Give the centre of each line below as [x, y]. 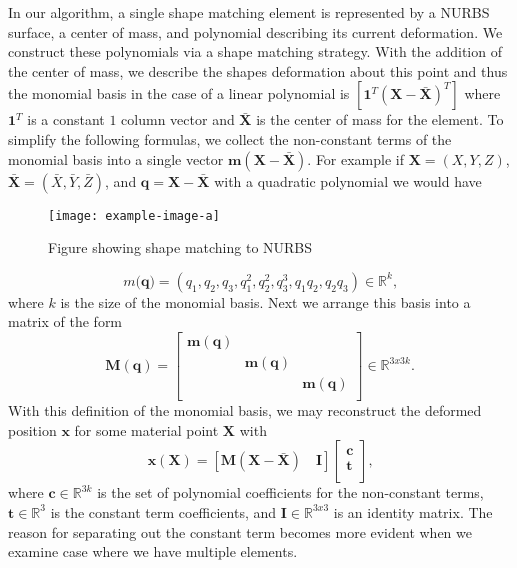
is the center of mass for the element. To [380, 119]
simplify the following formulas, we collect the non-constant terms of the [230, 138]
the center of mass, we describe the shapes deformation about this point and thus [258, 70]
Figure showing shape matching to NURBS [180, 247]
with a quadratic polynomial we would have [348, 180]
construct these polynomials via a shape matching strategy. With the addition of [255, 51]
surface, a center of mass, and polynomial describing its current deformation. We [255, 31]
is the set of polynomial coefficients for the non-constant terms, [290, 492]
